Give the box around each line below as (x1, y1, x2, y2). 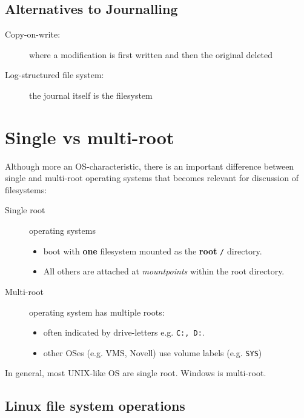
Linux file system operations (5, 396, 185, 415)
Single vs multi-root (5, 124, 174, 149)
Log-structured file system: (5, 68, 104, 81)
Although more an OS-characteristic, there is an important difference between (5, 159, 294, 172)
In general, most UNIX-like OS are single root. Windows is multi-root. (5, 367, 266, 379)
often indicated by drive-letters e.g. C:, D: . (43, 326, 205, 339)
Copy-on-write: (5, 28, 61, 41)
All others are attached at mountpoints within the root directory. (43, 265, 285, 277)
